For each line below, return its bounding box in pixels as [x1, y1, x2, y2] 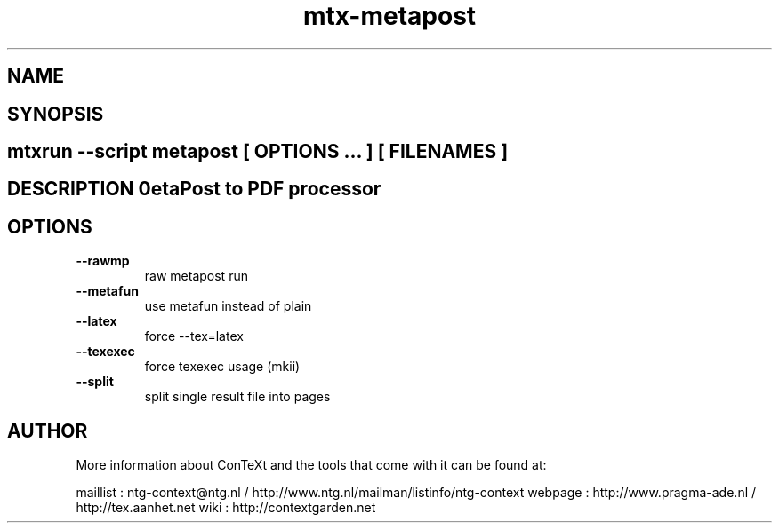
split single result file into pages [144, 389, 331, 405]
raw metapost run [144, 268, 248, 284]
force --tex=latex [144, 328, 244, 344]
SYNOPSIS [7, 102, 104, 125]
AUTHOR [7, 419, 88, 442]
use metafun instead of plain [144, 298, 312, 314]
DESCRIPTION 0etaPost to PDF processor [7, 178, 381, 201]
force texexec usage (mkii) [144, 359, 301, 375]
